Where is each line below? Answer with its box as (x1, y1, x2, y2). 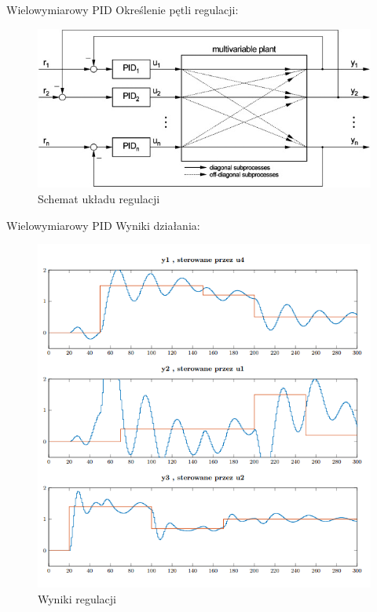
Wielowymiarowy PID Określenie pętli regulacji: (6, 2, 239, 17)
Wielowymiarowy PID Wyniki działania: (6, 217, 200, 233)
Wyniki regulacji (38, 590, 117, 607)
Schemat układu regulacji (38, 190, 160, 206)
